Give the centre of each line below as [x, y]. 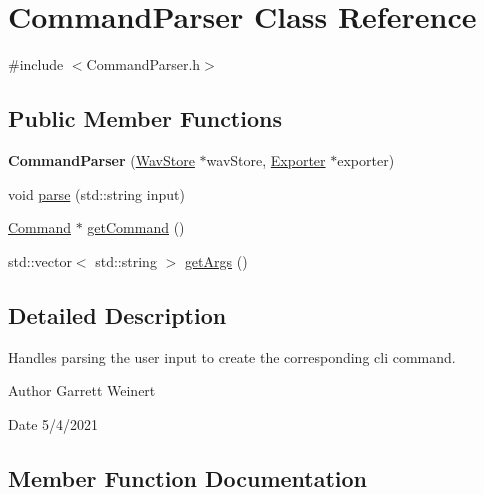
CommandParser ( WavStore [101, 159]
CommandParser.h [143, 64]
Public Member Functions [145, 118]
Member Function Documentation [188, 477]
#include [36, 64]
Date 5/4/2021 [53, 423]
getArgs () [216, 260]
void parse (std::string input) [96, 193]
